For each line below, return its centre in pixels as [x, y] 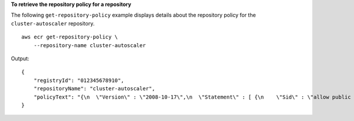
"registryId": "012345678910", [79, 80]
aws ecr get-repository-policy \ [70, 37]
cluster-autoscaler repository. [53, 23]
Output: [20, 58]
